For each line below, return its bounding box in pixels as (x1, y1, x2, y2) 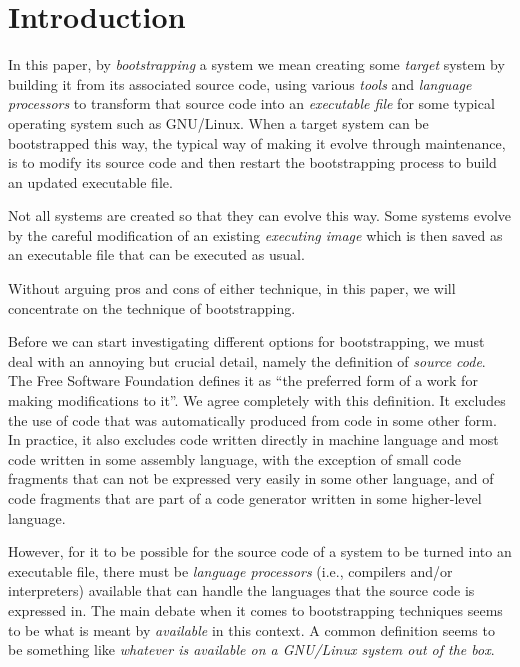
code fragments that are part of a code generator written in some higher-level (8, 488, 482, 508)
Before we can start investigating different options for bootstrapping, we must (8, 331, 485, 352)
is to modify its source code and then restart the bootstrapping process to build (8, 152, 497, 173)
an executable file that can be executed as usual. (8, 244, 305, 265)
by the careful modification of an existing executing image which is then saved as (8, 224, 503, 245)
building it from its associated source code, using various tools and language (8, 73, 472, 94)
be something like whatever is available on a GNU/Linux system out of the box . (8, 639, 495, 660)
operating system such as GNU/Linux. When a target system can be (8, 112, 429, 133)
